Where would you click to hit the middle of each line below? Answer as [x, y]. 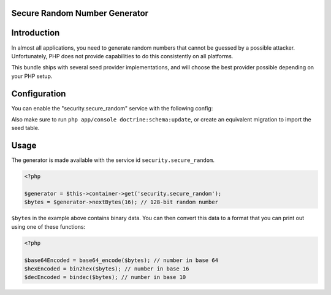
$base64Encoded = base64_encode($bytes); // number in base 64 [121, 260]
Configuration [39, 94]
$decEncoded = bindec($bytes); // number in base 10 [105, 277]
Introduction [36, 33]
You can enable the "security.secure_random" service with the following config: [112, 108]
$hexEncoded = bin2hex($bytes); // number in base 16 [107, 269]
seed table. [25, 128]
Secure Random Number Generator [80, 13]
